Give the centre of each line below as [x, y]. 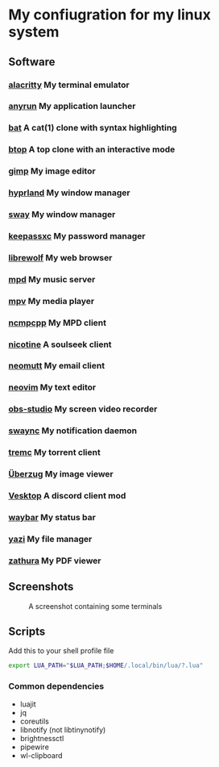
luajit [28, 704]
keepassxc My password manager [77, 236]
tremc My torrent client [54, 452]
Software [32, 62]
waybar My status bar [52, 517]
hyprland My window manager [69, 193]
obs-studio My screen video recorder [83, 409]
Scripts [27, 631]
